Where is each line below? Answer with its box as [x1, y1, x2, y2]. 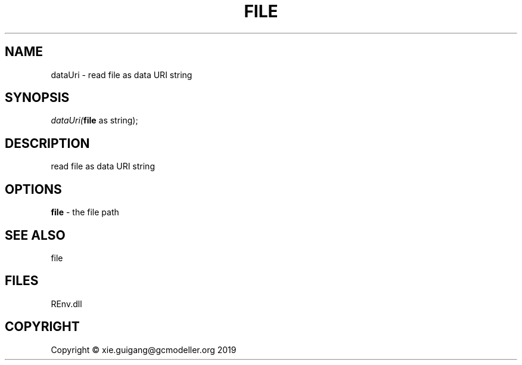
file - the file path [51, 207, 119, 218]
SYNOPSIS [5, 90, 70, 106]
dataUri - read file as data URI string [51, 69, 192, 80]
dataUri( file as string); [51, 115, 138, 126]
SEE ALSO [5, 227, 66, 243]
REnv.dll [51, 298, 82, 309]
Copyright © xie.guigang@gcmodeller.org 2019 [51, 344, 237, 355]
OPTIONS [5, 181, 62, 197]
